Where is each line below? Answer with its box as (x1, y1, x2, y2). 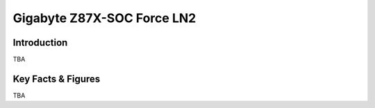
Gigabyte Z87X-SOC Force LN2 (12, 10, 197, 26)
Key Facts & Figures (12, 73, 101, 84)
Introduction (12, 37, 68, 48)
